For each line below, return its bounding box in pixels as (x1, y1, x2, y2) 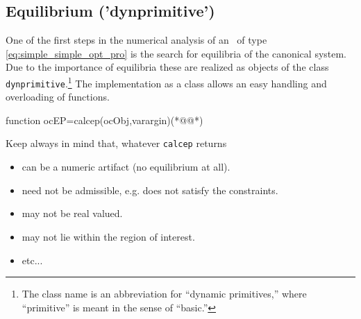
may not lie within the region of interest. (22, 229, 195, 243)
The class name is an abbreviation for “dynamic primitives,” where (22, 286, 307, 301)
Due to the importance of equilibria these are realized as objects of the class (6, 60, 329, 74)
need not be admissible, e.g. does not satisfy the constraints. (22, 182, 278, 197)
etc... (22, 252, 43, 267)
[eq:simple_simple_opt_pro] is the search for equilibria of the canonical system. (6, 46, 347, 60)
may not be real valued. (22, 206, 123, 221)
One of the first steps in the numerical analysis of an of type (6, 33, 267, 47)
